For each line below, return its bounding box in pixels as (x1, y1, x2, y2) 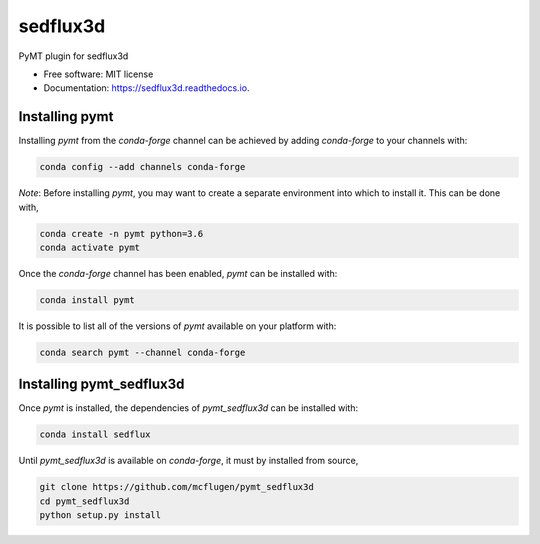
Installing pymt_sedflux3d (18, 376, 185, 393)
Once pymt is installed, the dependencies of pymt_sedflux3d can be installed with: (18, 402, 359, 414)
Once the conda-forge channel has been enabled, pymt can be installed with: (18, 267, 338, 279)
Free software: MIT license (43, 68, 154, 80)
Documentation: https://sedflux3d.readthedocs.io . (43, 82, 250, 94)
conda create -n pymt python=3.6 (39, 228, 204, 239)
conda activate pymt (39, 241, 140, 253)
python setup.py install (39, 510, 162, 521)
